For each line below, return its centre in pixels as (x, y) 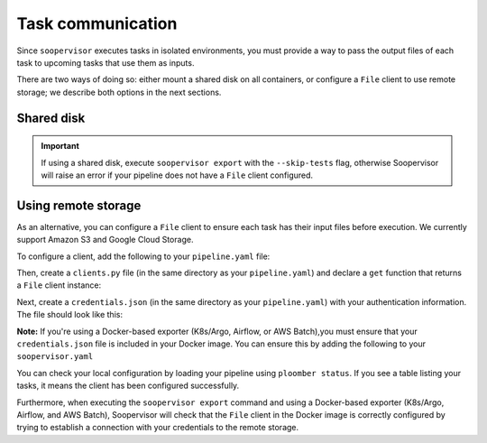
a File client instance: (59, 285)
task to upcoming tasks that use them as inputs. (106, 62)
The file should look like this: (70, 315)
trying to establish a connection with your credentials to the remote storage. (158, 428)
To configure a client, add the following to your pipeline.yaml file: (143, 256)
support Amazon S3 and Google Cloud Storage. (105, 240)
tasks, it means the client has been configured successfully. (128, 386)
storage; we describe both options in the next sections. (119, 92)
